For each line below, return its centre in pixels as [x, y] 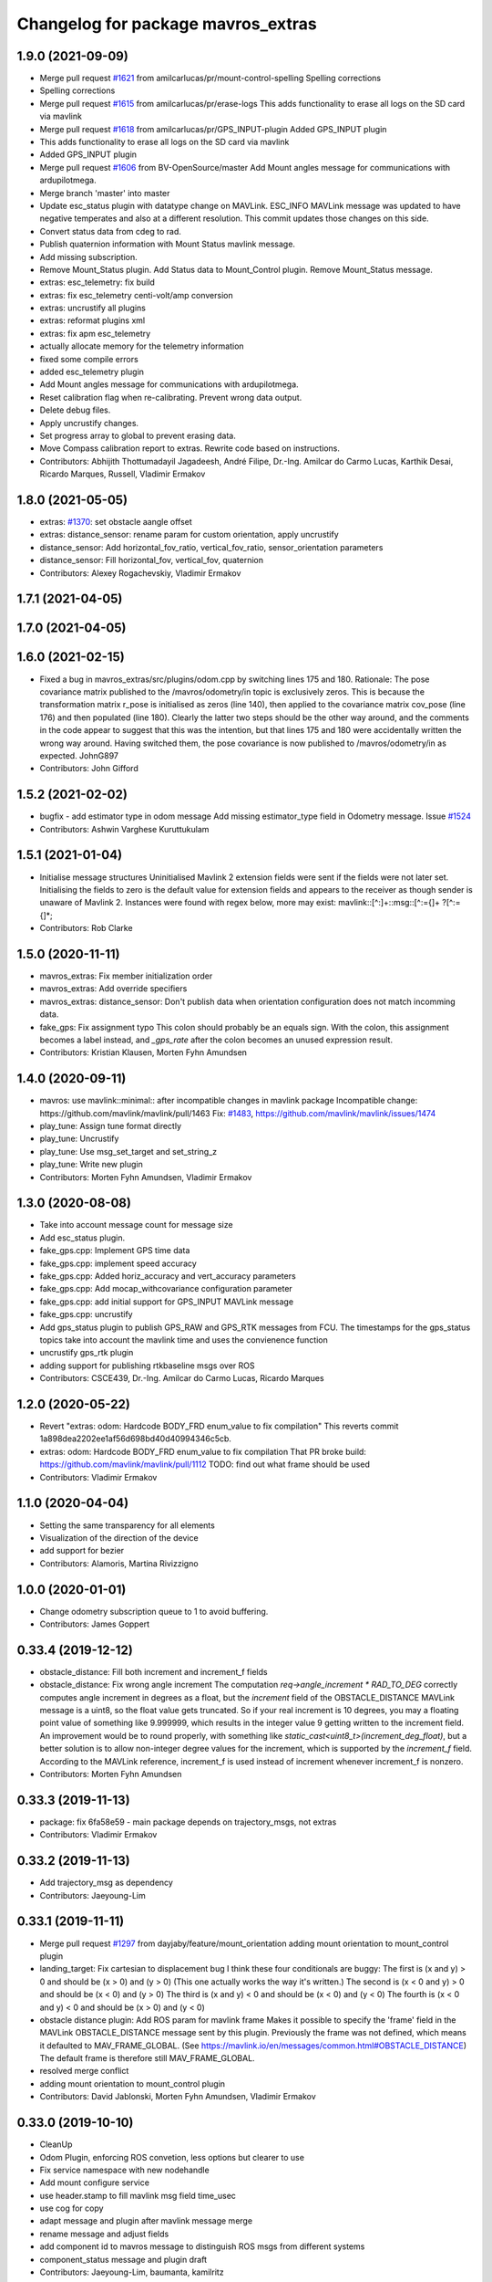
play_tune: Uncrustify [79, 1139]
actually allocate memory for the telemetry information [142, 346]
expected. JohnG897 [79, 755]
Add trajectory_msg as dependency [106, 1883]
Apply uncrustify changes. [89, 423]
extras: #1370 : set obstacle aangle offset [116, 522]
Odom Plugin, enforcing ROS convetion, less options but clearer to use [172, 2157]
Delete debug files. [75, 410]
